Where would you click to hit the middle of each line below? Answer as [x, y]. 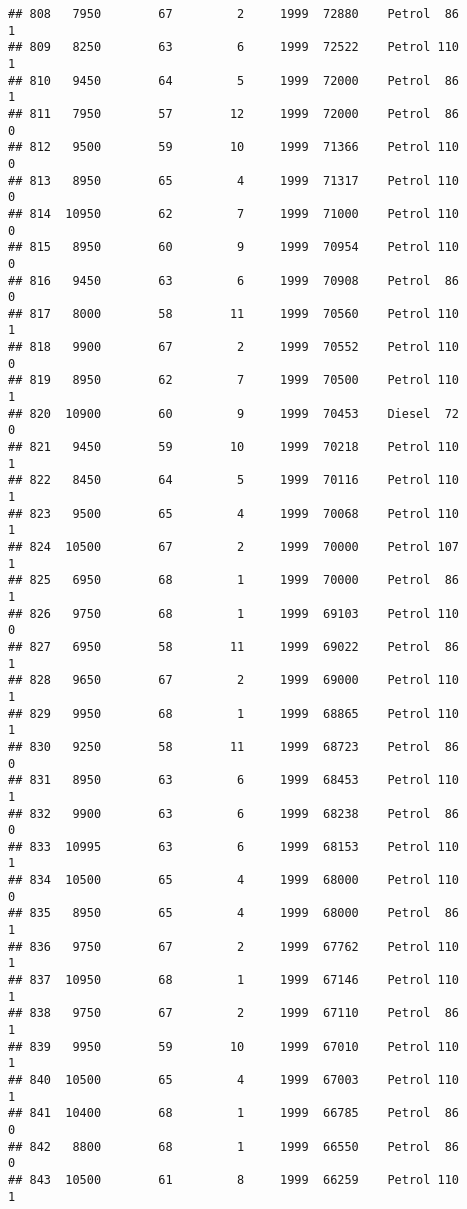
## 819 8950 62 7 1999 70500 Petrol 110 [234, 380]
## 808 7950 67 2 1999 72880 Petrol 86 [234, 14]
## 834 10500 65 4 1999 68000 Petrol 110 [234, 880]
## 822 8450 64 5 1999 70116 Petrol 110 [234, 480]
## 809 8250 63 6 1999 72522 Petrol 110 [234, 47]
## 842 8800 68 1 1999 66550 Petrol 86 [234, 1146]
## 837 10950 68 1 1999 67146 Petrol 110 [234, 980]
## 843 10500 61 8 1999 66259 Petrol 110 [234, 1179]
